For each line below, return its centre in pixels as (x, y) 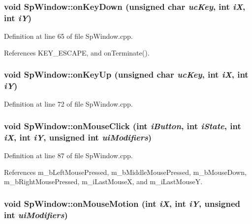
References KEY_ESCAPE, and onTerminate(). (77, 52)
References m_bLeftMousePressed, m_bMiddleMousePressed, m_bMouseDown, (125, 172)
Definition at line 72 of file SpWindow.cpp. (68, 104)
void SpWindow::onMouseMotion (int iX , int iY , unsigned (122, 203)
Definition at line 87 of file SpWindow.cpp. (68, 155)
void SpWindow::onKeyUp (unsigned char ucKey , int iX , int (126, 74)
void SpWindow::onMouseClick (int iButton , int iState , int (123, 126)
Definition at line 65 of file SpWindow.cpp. (68, 36)
